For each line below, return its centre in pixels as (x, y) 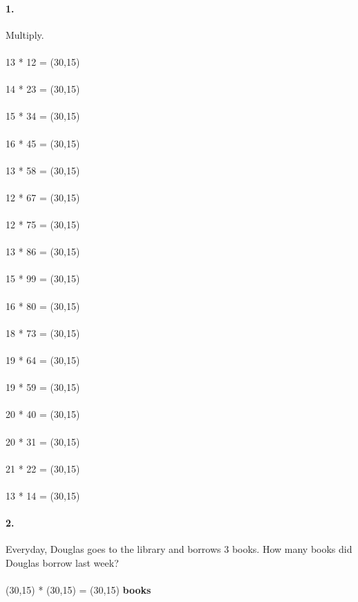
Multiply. (25, 34)
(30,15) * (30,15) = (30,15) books (78, 590)
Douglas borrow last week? (62, 562)
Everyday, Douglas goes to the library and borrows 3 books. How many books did (179, 549)
